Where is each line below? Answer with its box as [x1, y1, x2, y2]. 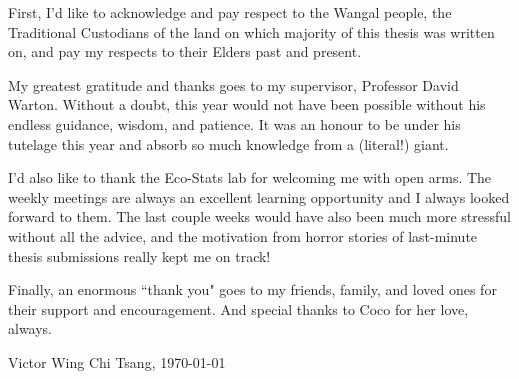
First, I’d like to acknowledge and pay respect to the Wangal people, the [8, 2, 452, 22]
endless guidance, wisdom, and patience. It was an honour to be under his [8, 113, 461, 134]
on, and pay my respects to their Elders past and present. [8, 41, 362, 62]
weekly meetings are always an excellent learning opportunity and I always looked [8, 186, 510, 207]
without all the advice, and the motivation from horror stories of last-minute [8, 225, 478, 246]
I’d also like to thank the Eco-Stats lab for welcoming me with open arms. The [8, 167, 492, 188]
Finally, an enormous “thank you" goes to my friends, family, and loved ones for [8, 279, 497, 300]
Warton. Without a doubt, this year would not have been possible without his [8, 94, 486, 115]
